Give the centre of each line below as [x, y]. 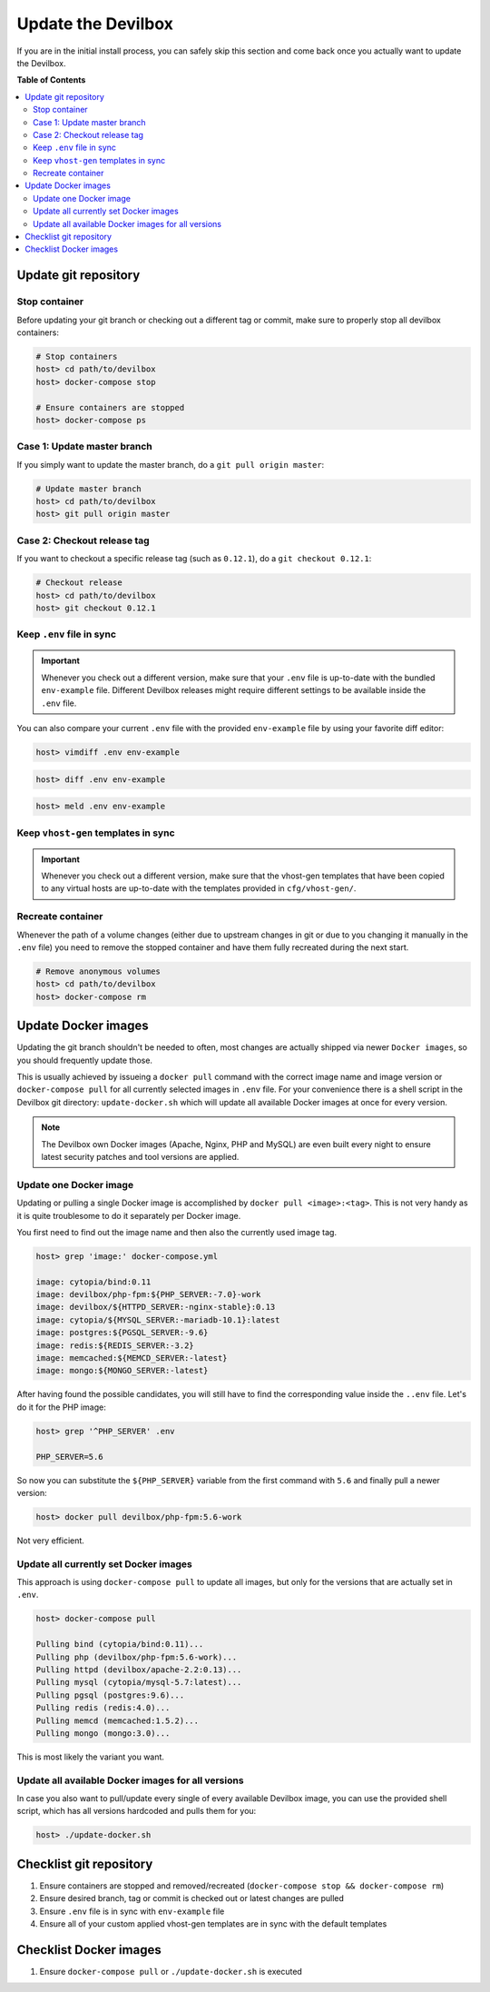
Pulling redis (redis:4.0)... [103, 1708]
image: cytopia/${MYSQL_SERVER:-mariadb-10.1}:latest [158, 1320]
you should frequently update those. [85, 1060]
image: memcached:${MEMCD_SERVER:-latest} [132, 1358]
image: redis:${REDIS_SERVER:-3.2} [115, 1345]
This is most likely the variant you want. [91, 1757]
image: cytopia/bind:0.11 [93, 1282]
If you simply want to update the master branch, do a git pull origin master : [171, 464]
